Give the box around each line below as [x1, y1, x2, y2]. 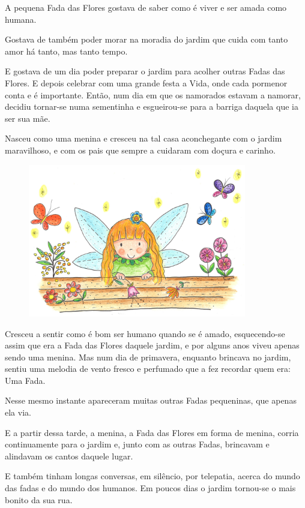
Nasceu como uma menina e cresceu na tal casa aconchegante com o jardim [5, 132, 282, 145]
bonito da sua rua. [5, 493, 73, 506]
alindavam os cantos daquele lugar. [5, 449, 133, 462]
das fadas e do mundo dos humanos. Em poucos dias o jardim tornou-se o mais [5, 482, 296, 494]
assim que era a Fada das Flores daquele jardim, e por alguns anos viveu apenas [5, 339, 300, 351]
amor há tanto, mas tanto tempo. [5, 44, 128, 57]
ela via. [5, 406, 31, 419]
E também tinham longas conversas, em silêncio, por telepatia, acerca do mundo [5, 470, 300, 482]
